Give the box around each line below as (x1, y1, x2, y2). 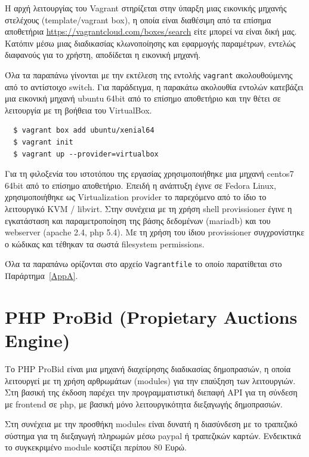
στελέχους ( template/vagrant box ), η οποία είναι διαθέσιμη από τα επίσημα (5, 13, 271, 26)
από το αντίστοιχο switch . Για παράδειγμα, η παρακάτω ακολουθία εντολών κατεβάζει (5, 80, 304, 93)
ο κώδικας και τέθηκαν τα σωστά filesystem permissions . (5, 237, 205, 250)
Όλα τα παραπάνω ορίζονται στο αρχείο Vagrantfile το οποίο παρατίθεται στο (5, 257, 282, 270)
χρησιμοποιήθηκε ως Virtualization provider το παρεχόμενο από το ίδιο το (5, 191, 267, 203)
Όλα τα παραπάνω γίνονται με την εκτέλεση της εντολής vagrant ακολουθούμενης (5, 68, 293, 81)
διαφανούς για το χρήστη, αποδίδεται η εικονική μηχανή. (5, 48, 201, 61)
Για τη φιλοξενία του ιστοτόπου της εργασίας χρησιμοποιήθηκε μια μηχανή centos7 (5, 167, 294, 180)
